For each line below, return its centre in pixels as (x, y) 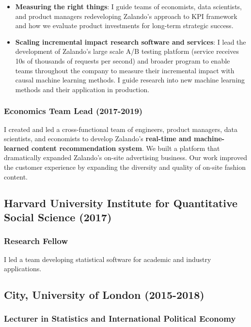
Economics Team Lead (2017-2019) (73, 111)
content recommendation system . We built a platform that (125, 148)
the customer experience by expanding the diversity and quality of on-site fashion (125, 167)
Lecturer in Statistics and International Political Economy (120, 319)
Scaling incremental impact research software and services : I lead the (131, 41)
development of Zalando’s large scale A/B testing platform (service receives (127, 51)
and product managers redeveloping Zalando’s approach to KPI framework (126, 16)
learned (16, 148)
